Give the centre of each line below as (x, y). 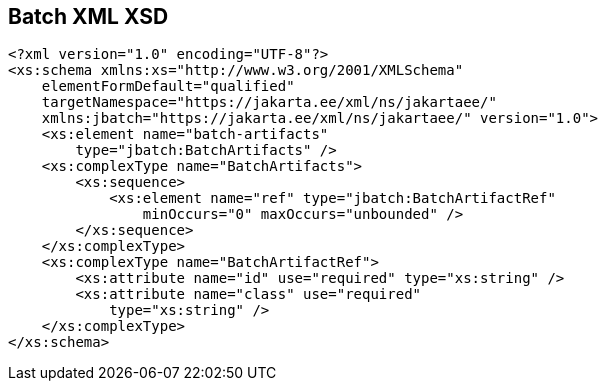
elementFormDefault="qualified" (168, 86)
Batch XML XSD (88, 16)
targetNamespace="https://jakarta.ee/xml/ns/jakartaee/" (269, 102)
